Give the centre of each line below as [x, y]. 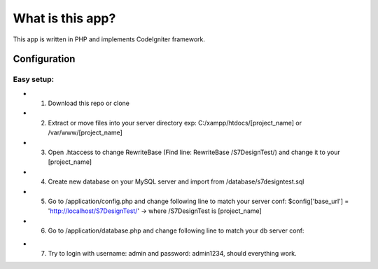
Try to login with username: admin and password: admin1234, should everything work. [172, 253]
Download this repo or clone [89, 103]
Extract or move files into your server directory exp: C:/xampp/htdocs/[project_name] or [175, 123]
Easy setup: [34, 79]
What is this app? [64, 18]
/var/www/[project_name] [85, 132]
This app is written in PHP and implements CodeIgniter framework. [109, 39]
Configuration [44, 59]
